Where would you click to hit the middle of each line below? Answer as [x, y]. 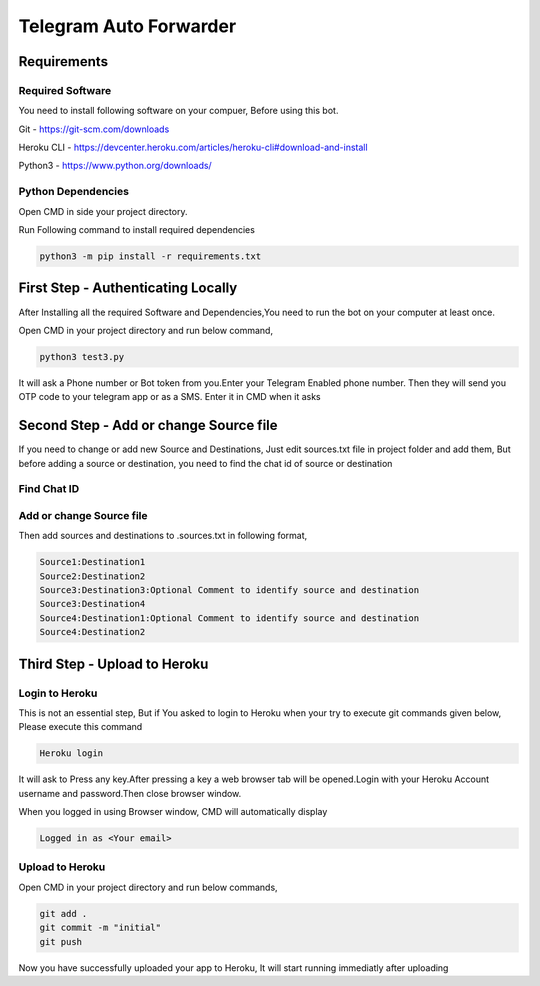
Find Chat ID [49, 489]
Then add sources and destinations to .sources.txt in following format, [163, 536]
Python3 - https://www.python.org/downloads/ [115, 166]
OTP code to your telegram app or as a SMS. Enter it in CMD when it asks [169, 397]
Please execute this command [80, 727]
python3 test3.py [82, 356]
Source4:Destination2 [92, 632]
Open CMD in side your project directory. [103, 211]
